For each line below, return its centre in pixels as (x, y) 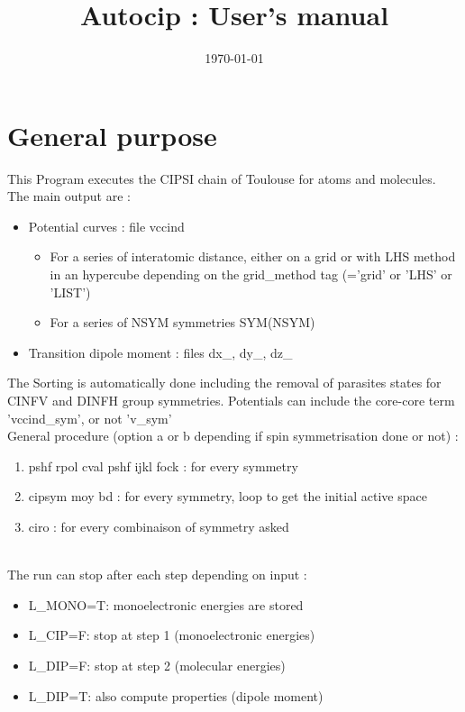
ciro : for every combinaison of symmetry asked (159, 526)
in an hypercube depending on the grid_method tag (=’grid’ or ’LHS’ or (251, 274)
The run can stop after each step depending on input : (157, 575)
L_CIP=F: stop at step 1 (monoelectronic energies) (172, 635)
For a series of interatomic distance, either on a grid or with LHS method (253, 256)
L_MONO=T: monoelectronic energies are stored (166, 604)
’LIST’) (70, 292)
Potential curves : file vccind (106, 226)
